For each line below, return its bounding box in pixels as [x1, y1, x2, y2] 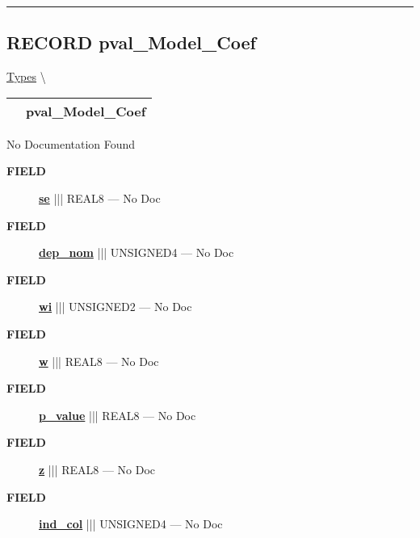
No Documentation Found [6, 135, 136, 152]
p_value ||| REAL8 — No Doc [39, 406, 196, 423]
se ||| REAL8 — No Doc [39, 189, 161, 206]
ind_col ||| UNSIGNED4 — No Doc [39, 515, 223, 532]
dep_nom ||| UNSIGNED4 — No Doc [39, 244, 234, 261]
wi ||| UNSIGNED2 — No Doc [39, 298, 192, 315]
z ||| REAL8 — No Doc [39, 460, 156, 477]
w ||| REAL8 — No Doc [39, 352, 159, 369]
